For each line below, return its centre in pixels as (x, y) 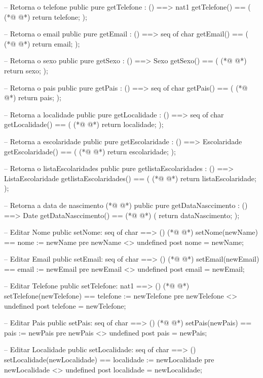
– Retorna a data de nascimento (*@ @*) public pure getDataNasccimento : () (126, 205)
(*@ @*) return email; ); (42, 43)
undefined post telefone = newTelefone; (65, 305)
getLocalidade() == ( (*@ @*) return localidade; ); (84, 124)
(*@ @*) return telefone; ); (46, 16)
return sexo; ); (26, 70)
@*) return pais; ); (33, 97)
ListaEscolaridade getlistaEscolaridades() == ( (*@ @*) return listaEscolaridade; (130, 178)
